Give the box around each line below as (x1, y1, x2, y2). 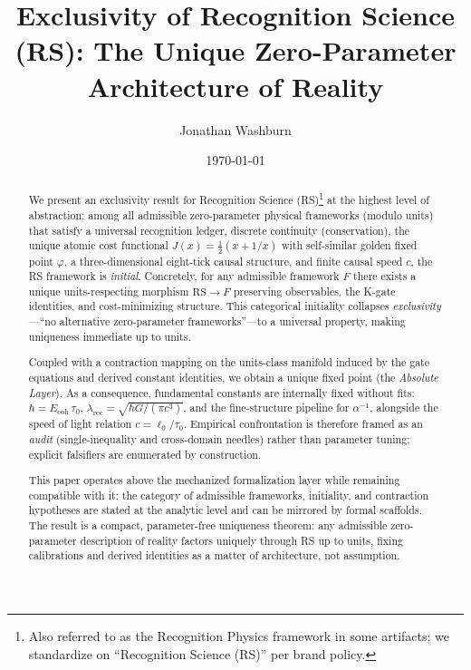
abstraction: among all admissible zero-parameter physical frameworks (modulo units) (28, 208, 434, 223)
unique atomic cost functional (28, 238, 168, 253)
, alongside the (370, 400, 438, 415)
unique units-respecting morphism (28, 283, 189, 298)
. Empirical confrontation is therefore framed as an (183, 416, 423, 432)
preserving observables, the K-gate (233, 283, 396, 298)
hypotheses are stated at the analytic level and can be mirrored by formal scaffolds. (28, 502, 422, 518)
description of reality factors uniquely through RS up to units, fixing (80, 532, 403, 548)
